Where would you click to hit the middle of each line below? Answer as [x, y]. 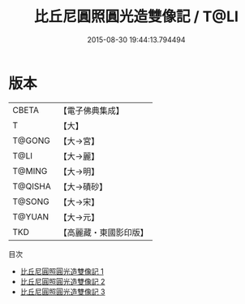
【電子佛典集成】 [91, 111]
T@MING [30, 171]
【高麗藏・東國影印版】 [103, 232]
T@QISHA [32, 186]
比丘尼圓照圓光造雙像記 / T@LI [136, 17]
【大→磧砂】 [83, 186]
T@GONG [31, 141]
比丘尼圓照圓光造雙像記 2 [62, 281]
